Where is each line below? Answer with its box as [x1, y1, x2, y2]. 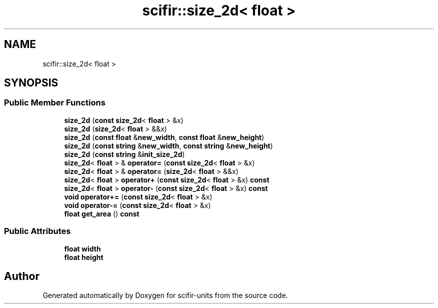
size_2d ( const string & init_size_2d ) [64, 149, 185, 158]
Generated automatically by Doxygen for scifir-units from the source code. [42, 291, 288, 300]
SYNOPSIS [4, 76, 58, 89]
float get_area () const [64, 209, 139, 218]
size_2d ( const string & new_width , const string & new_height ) [64, 141, 273, 150]
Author [4, 269, 39, 282]
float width [64, 244, 101, 253]
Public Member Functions [4, 97, 105, 108]
